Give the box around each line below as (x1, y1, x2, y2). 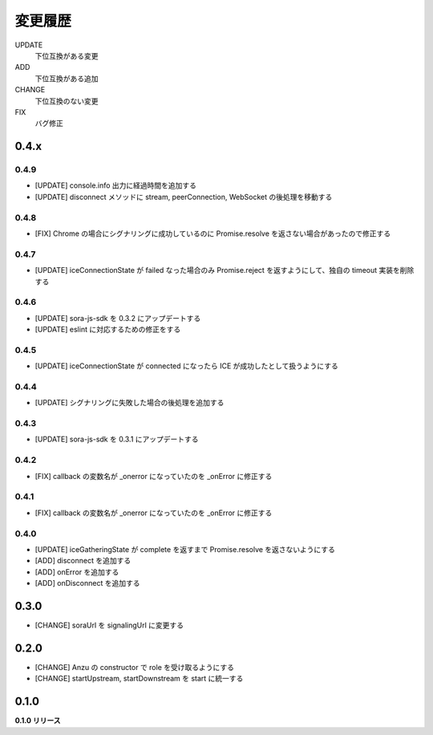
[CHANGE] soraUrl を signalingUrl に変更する (34, 620, 184, 630)
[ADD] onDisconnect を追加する (34, 579, 140, 588)
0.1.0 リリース (14, 716, 61, 725)
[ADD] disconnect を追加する (34, 556, 132, 566)
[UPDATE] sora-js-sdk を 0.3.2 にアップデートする (34, 313, 201, 323)
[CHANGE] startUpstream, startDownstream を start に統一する (34, 674, 244, 684)
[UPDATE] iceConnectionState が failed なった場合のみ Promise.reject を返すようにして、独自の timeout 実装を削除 (34, 266, 415, 275)
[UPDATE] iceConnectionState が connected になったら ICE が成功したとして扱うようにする (34, 361, 338, 371)
